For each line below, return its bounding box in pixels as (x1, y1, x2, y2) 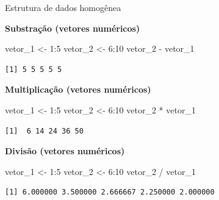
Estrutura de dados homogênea (5, 1, 121, 13)
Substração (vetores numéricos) (5, 21, 140, 34)
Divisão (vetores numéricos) (5, 145, 125, 157)
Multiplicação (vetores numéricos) (5, 83, 151, 96)
